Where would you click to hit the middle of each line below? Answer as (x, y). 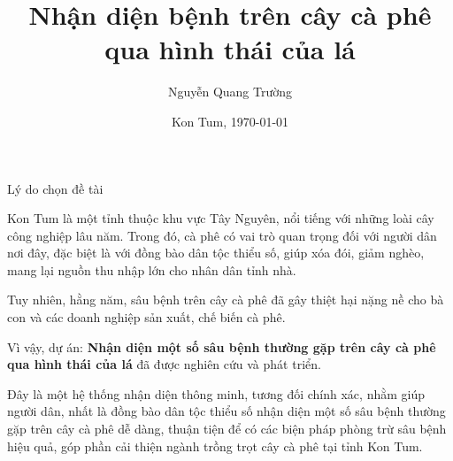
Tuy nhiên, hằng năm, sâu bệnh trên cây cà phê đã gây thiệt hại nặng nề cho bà (226, 300)
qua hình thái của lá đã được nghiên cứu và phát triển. (164, 364)
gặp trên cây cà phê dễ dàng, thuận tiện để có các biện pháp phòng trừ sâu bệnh (227, 429)
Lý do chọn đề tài (55, 188)
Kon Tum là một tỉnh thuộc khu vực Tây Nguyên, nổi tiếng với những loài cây (221, 218)
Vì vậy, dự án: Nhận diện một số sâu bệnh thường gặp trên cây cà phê (222, 346)
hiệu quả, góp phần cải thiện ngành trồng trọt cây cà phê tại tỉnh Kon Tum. (215, 446)
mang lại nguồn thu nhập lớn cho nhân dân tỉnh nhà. (152, 269)
